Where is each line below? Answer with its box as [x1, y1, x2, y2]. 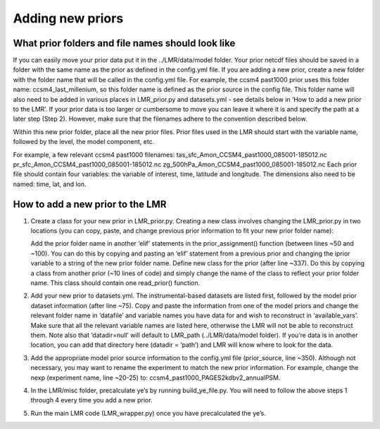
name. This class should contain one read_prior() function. [30, 279, 201, 287]
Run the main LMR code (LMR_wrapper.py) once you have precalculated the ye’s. [30, 409, 267, 417]
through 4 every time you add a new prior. [30, 396, 153, 404]
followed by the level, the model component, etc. [13, 138, 155, 146]
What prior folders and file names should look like [13, 37, 236, 49]
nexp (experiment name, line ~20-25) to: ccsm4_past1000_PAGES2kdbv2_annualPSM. [30, 373, 281, 382]
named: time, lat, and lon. [13, 180, 87, 188]
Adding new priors [13, 11, 124, 26]
